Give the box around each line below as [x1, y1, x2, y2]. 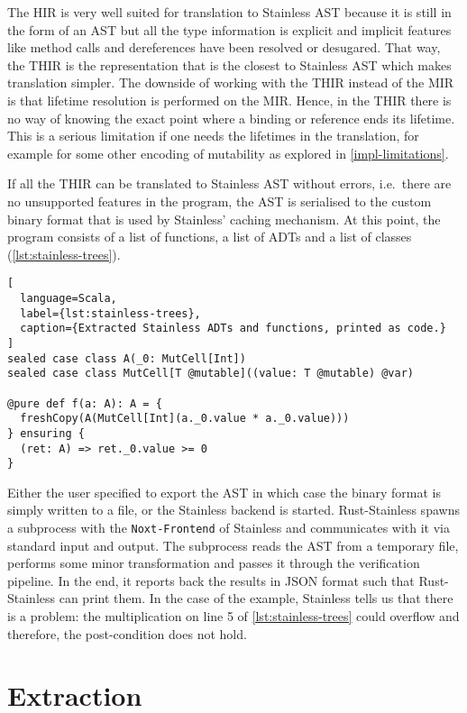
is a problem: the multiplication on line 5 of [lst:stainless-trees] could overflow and [7, 607, 460, 626]
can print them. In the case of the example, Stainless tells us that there [59, 589, 453, 608]
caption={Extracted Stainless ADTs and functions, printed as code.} [20, 322, 446, 335]
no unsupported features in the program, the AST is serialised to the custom [7, 191, 432, 210]
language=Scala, [20, 291, 117, 305]
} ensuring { [7, 426, 85, 440]
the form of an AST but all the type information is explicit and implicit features [7, 20, 452, 39]
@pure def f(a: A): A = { [7, 397, 162, 410]
